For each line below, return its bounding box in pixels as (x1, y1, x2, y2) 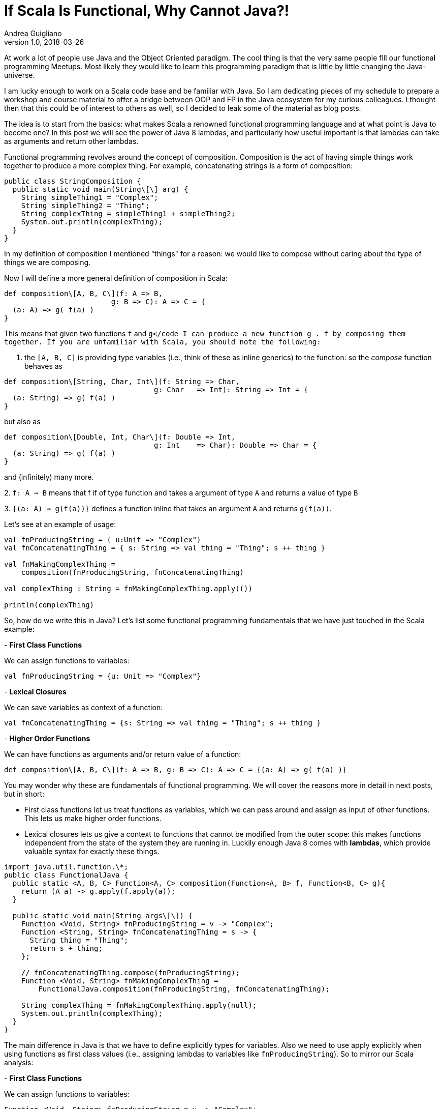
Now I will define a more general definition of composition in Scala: (4, 273, 228, 282)
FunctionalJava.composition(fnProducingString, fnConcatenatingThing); (38, 984, 330, 993)
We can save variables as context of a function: (4, 703, 163, 712)
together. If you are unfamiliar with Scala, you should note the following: (4, 337, 321, 346)
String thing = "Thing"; (29, 936, 129, 944)
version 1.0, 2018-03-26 (4, 37, 84, 46)
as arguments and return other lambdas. (4, 136, 139, 145)
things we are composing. (4, 257, 91, 267)
